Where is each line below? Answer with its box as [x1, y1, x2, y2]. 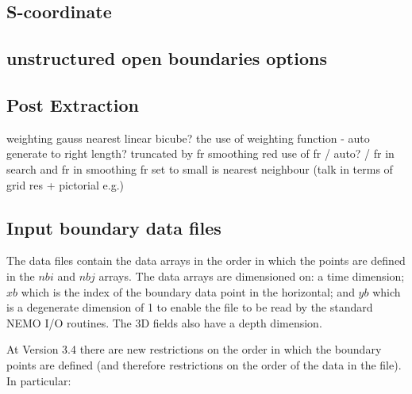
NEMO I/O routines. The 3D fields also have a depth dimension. [6, 314, 322, 331]
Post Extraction [6, 92, 139, 117]
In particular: [6, 372, 71, 388]
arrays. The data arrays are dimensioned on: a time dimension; [98, 267, 405, 284]
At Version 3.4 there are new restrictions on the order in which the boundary [6, 341, 382, 358]
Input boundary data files [6, 215, 221, 239]
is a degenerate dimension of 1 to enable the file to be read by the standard [6, 299, 373, 316]
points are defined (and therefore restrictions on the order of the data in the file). [6, 356, 402, 373]
